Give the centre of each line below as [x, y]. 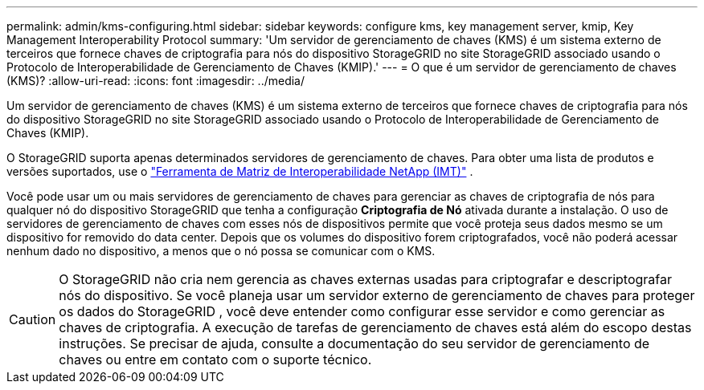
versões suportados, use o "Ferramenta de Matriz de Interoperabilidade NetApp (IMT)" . [240, 171]
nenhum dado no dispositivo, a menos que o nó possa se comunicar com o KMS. [221, 251]
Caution [33, 319]
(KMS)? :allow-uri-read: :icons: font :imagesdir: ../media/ [156, 81]
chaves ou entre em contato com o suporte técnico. [215, 360]
